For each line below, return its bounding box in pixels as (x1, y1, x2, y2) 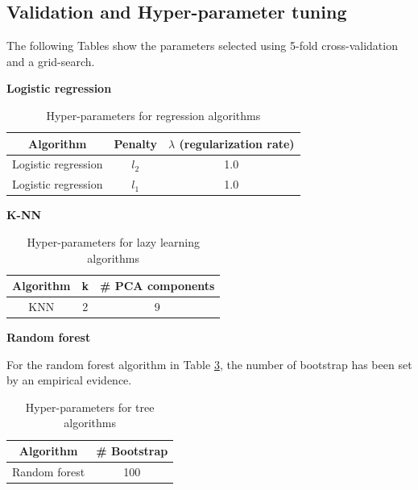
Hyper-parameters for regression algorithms (46, 106, 261, 123)
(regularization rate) (179, 135, 295, 152)
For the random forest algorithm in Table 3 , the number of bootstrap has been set (6, 355, 412, 372)
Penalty (114, 135, 157, 152)
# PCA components (99, 277, 215, 294)
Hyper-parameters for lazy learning (27, 233, 200, 250)
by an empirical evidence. (6, 372, 132, 388)
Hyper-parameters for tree (25, 398, 155, 415)
